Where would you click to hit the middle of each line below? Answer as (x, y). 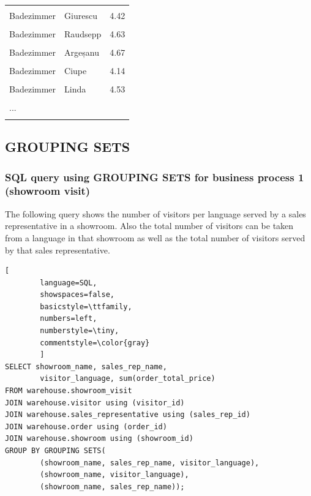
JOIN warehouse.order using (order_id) (86, 426)
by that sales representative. (58, 250)
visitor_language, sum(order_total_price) (128, 379)
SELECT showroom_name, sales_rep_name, (86, 366)
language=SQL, (69, 283)
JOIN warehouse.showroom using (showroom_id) (99, 439)
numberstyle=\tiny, (80, 331)
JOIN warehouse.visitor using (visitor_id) (95, 403)
